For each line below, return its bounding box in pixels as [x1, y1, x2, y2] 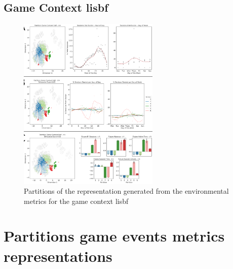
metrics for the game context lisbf [24, 195, 129, 206]
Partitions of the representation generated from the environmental [24, 186, 229, 196]
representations [4, 245, 112, 266]
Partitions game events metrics [4, 225, 225, 246]
